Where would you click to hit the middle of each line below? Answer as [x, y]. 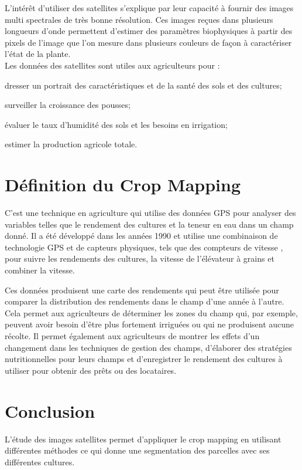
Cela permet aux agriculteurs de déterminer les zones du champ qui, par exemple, [151, 312]
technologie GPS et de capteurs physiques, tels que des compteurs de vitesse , [144, 247]
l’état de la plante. [38, 54]
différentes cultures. [40, 461]
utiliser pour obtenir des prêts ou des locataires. [91, 370]
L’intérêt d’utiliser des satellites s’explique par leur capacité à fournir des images [149, 8]
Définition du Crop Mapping [123, 185]
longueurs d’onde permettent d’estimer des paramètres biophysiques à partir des [149, 31]
